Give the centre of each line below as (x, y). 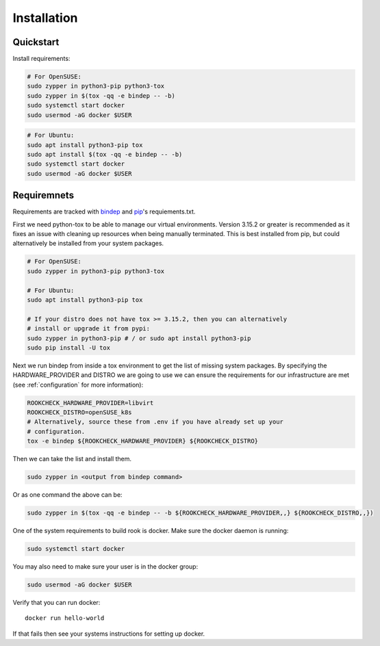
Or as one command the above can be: (67, 495)
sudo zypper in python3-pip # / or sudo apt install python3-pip (139, 338)
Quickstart (36, 42)
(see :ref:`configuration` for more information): (78, 385)
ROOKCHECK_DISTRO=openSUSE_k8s (80, 413)
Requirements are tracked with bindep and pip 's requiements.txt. (104, 211)
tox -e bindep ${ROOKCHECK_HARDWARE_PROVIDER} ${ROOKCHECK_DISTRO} (143, 441)
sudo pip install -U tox (69, 348)
